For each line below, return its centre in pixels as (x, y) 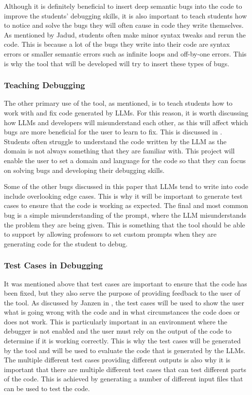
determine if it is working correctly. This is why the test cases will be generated (122, 341)
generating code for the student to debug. (66, 243)
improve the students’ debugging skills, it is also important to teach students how (126, 15)
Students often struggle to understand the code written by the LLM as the (115, 141)
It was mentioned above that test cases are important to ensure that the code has (126, 283)
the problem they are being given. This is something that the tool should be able (125, 224)
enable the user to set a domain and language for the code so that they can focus (125, 160)
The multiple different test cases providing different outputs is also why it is (117, 360)
